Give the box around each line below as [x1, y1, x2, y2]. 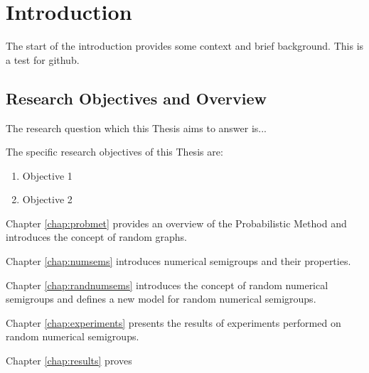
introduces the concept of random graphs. [6, 229, 188, 244]
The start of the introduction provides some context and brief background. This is [6, 38, 364, 53]
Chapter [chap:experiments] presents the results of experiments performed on [6, 315, 341, 330]
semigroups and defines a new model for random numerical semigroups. [6, 291, 316, 306]
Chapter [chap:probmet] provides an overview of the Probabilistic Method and [6, 215, 347, 230]
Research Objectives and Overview [6, 87, 267, 109]
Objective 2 [22, 192, 73, 207]
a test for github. [6, 52, 80, 67]
